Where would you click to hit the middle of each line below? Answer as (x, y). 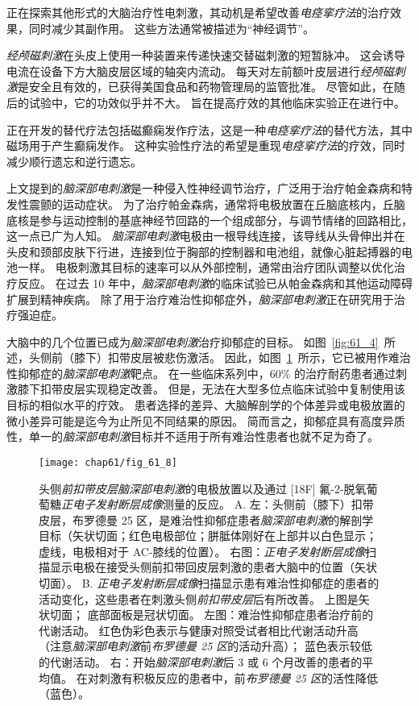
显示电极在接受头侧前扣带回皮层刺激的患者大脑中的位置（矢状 (213, 567)
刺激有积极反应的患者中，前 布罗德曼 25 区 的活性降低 (239, 677)
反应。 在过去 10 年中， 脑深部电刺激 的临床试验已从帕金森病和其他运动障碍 (215, 282)
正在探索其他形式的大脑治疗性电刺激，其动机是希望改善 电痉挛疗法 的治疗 (198, 12)
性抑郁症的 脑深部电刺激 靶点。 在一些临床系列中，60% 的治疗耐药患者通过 (201, 373)
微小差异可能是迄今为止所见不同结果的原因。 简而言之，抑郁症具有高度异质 (206, 420)
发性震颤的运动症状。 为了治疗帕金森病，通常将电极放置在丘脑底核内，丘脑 (206, 203)
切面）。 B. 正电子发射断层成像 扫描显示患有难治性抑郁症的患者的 (209, 583)
